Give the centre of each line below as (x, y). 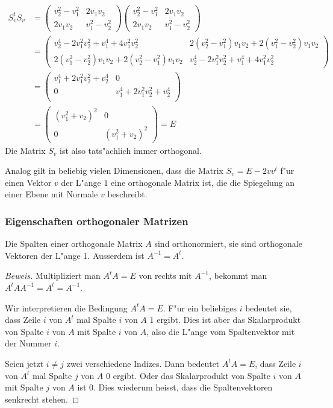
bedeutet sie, (269, 308)
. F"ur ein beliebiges (200, 308)
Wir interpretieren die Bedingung (66, 308)
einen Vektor (28, 182)
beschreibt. (127, 194)
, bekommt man (238, 276)
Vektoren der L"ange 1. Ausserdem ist (75, 255)
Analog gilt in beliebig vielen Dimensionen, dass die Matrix (114, 171)
